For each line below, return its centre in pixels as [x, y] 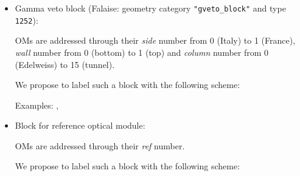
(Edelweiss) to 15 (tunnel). [65, 64]
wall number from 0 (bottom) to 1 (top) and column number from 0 [142, 52]
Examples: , [37, 105]
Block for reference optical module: [80, 125]
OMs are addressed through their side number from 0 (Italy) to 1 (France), [155, 40]
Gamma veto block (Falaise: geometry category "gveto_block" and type [150, 8]
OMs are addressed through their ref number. [100, 145]
